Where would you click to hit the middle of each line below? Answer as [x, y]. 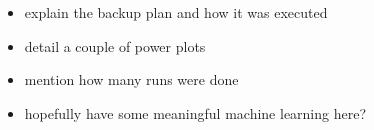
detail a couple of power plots [115, 45]
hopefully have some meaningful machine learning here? [195, 112]
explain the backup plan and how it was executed [176, 12]
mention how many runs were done [131, 79]
